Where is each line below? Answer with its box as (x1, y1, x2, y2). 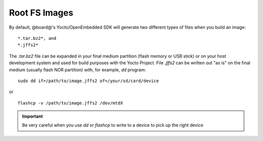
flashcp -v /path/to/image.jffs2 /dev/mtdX (18, 100, 123, 106)
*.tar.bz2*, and (18, 35, 56, 41)
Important (22, 113, 43, 119)
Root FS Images (9, 7, 74, 18)
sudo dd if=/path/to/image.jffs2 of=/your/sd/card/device (18, 78, 159, 84)
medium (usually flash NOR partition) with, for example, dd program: (9, 67, 146, 72)
